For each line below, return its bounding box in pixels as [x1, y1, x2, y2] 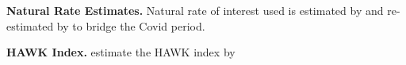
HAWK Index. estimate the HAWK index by [6, 44, 236, 60]
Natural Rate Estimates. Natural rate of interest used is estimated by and [6, 2, 384, 18]
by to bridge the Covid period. [56, 17, 205, 34]
